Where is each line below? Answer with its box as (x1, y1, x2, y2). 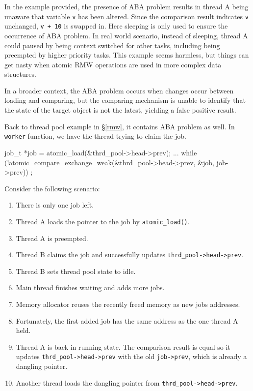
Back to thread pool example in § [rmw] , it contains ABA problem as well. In (4, 121, 235, 131)
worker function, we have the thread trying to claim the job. (4, 131, 186, 141)
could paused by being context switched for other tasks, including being (4, 40, 220, 50)
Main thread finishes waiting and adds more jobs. (16, 282, 165, 293)
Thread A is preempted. (16, 233, 88, 243)
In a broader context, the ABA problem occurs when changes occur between (4, 85, 234, 95)
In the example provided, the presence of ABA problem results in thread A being (4, 1, 249, 11)
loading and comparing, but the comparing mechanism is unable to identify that (4, 95, 246, 105)
